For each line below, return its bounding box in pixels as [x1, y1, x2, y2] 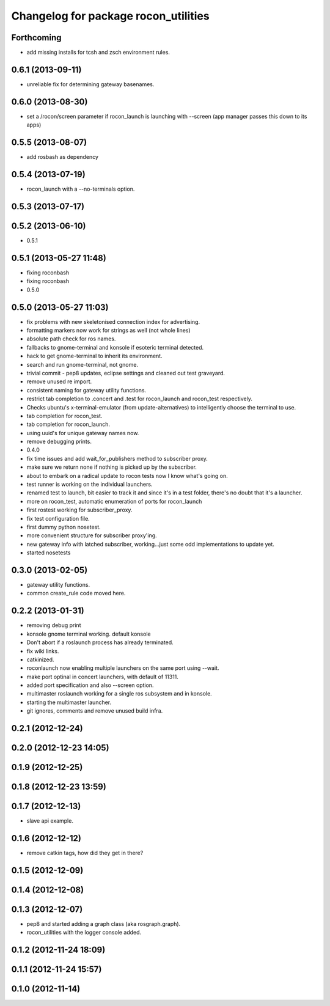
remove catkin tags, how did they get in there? [26, 850, 144, 857]
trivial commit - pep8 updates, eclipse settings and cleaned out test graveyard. [26, 369, 226, 376]
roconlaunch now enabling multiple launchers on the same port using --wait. [26, 664, 219, 672]
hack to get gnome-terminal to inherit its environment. [26, 352, 163, 360]
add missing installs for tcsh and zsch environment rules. [26, 49, 170, 56]
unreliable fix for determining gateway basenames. [26, 80, 155, 88]
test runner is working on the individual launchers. [26, 480, 153, 488]
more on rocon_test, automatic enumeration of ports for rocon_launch [26, 497, 202, 505]
